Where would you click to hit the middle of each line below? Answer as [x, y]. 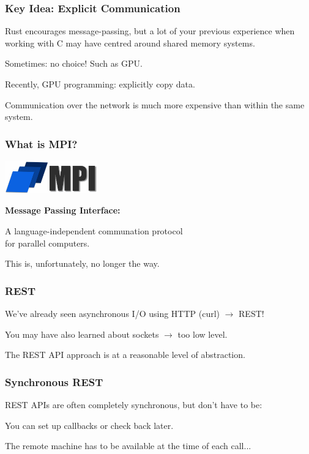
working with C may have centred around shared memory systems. [130, 43]
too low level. [203, 334]
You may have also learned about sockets [82, 334]
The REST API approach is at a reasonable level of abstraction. [125, 355]
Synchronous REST [54, 381]
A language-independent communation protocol [94, 230]
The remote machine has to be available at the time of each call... [128, 446]
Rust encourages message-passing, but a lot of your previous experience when [150, 31]
